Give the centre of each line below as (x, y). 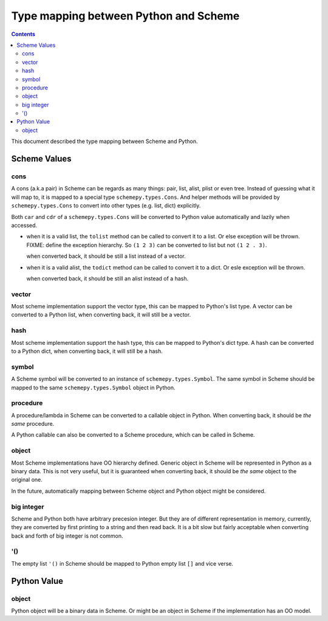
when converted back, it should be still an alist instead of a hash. (107, 278)
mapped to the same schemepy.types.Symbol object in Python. (93, 387)
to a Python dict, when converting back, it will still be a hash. (87, 351)
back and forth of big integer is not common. (67, 536)
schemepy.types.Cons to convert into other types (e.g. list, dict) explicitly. (106, 206)
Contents (23, 34)
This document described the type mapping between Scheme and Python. (104, 141)
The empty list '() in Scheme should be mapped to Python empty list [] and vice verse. (122, 563)
